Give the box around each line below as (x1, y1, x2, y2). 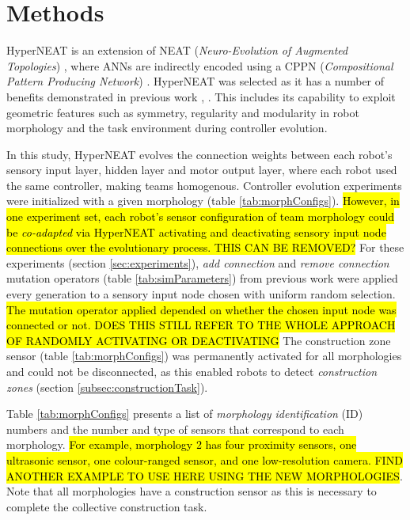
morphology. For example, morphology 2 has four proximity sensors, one (6, 436, 357, 453)
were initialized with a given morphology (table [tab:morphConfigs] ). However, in (6, 192, 400, 209)
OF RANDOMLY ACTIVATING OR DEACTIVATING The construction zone (6, 332, 391, 348)
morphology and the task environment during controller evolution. (6, 120, 328, 136)
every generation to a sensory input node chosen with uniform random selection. (6, 286, 396, 302)
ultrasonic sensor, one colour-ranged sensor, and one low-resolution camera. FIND (6, 451, 403, 468)
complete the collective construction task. (6, 498, 207, 514)
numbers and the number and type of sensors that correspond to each (6, 420, 344, 437)
